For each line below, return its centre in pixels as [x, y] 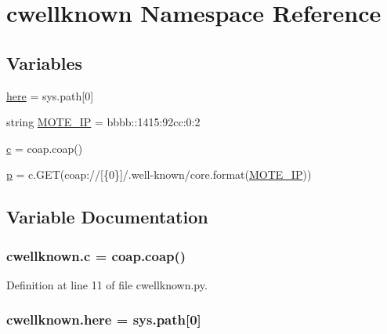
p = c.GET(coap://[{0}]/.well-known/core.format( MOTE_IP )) [159, 174]
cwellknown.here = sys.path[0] [104, 319]
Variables [45, 62]
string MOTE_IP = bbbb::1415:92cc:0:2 [103, 122]
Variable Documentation [107, 217]
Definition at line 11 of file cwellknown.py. [107, 284]
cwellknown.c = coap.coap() [96, 255]
